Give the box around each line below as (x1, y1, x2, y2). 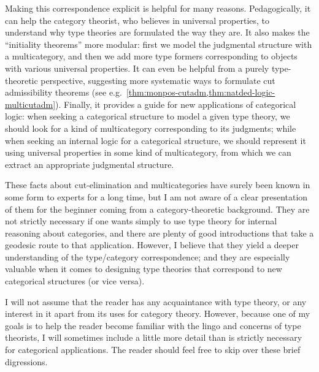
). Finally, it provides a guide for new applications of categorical (55, 97, 296, 110)
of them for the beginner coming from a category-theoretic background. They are (5, 202, 310, 215)
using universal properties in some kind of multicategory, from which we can (5, 146, 291, 159)
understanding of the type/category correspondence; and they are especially (5, 250, 290, 263)
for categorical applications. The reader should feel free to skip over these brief (5, 343, 301, 356)
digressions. (5, 355, 48, 368)
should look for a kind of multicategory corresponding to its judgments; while (5, 121, 296, 134)
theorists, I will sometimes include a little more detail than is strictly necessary (5, 331, 302, 344)
